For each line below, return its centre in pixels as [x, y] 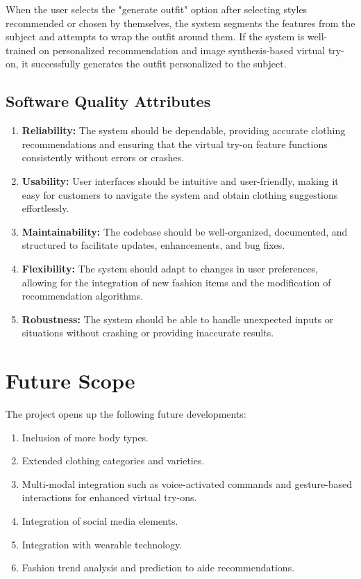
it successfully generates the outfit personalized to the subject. [154, 64]
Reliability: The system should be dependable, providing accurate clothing [184, 130]
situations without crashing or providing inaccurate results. [148, 333]
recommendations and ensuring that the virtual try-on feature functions [175, 144]
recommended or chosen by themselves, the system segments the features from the [180, 23]
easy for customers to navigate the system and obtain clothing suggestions [180, 194]
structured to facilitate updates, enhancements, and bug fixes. [153, 245]
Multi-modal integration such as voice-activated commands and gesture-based [187, 483]
